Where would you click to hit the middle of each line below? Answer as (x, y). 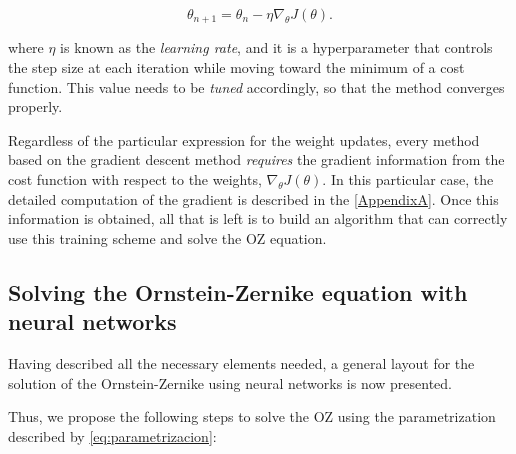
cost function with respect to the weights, (135, 179)
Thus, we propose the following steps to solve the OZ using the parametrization (252, 416)
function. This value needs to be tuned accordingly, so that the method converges (256, 86)
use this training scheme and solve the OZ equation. (167, 237)
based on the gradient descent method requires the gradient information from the (256, 159)
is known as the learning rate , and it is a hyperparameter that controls (276, 47)
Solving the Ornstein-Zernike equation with (238, 291)
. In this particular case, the (408, 179)
